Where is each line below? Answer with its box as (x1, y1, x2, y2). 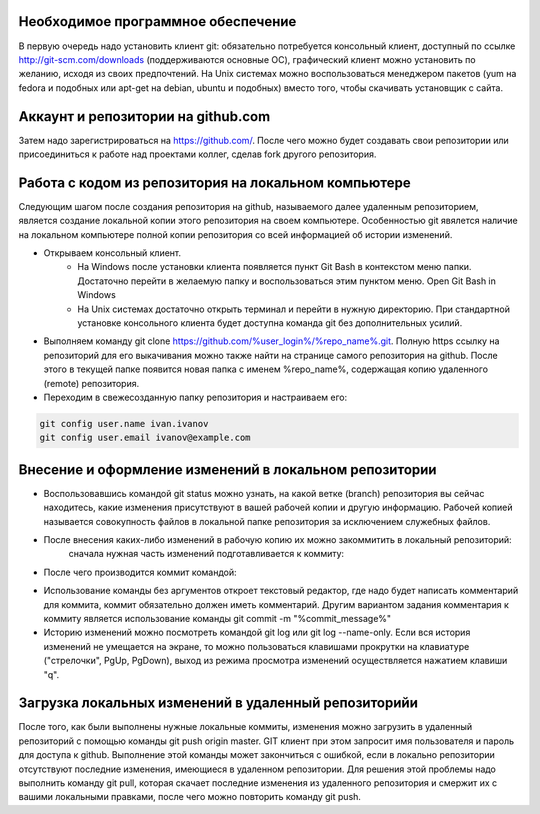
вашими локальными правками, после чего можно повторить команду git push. (18, 791, 362, 803)
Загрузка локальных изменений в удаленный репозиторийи (18, 695, 419, 712)
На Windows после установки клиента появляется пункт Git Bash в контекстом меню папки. (77, 261, 472, 273)
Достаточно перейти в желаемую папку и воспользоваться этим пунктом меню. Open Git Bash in (77, 275, 497, 287)
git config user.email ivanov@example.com (39, 432, 251, 444)
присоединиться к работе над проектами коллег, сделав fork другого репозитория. (18, 148, 377, 160)
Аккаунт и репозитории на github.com (18, 108, 271, 125)
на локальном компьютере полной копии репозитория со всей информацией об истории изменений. (18, 228, 453, 240)
